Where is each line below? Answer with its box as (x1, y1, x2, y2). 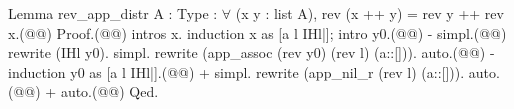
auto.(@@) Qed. (60, 81, 159, 102)
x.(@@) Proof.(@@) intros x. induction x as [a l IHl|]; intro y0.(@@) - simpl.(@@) (8, 22, 507, 43)
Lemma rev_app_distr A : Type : (8, 3, 218, 23)
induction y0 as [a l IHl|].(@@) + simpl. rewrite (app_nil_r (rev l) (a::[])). (8, 61, 465, 82)
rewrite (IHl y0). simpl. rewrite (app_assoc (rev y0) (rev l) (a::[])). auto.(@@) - (8, 42, 495, 63)
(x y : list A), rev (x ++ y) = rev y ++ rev (235, 3, 504, 23)
